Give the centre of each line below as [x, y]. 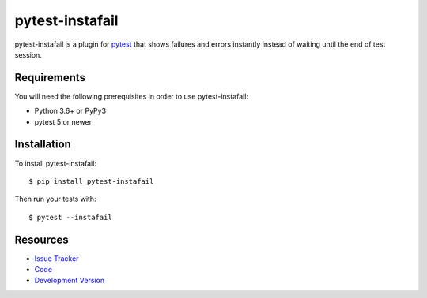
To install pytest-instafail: [55, 163]
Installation [43, 145]
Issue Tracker [57, 258]
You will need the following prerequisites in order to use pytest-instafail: [132, 96]
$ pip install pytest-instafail [91, 181]
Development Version [70, 281]
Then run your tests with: [55, 199]
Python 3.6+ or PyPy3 [70, 111]
